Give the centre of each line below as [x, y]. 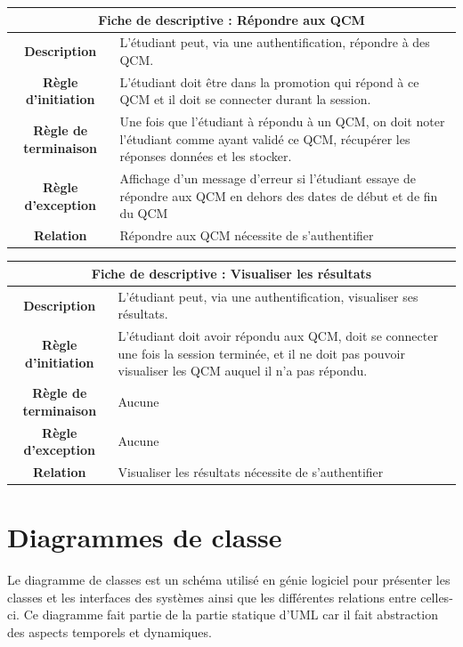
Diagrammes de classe [145, 537]
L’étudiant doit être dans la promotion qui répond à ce [269, 81]
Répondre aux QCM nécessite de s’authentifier [247, 235]
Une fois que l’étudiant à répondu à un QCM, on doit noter [282, 121]
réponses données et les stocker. [206, 156]
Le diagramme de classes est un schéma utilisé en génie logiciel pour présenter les [229, 580]
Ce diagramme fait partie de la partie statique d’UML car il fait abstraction [231, 615]
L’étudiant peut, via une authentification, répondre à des [275, 42]
